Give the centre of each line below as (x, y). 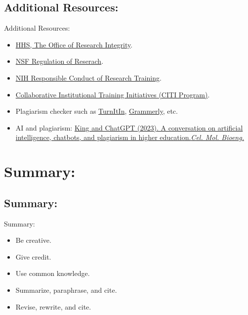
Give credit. (33, 256)
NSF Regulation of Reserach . (60, 61)
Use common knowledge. (53, 273)
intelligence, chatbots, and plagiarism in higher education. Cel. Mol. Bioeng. (130, 137)
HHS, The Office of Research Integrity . (74, 44)
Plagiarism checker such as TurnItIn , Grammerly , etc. (97, 111)
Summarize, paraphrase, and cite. (66, 290)
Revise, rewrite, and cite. (53, 306)
